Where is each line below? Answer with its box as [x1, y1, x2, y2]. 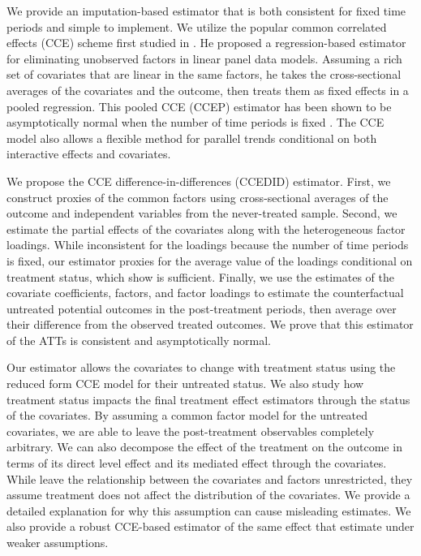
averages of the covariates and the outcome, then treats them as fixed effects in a [6, 81, 409, 98]
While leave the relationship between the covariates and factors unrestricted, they [6, 470, 413, 487]
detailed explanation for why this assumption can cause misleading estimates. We [6, 502, 411, 519]
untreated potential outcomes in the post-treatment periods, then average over [6, 300, 397, 317]
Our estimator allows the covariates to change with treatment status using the [6, 359, 396, 376]
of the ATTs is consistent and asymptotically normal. [6, 331, 271, 348]
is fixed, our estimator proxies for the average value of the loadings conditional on [6, 252, 413, 269]
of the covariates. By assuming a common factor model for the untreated [6, 407, 368, 424]
